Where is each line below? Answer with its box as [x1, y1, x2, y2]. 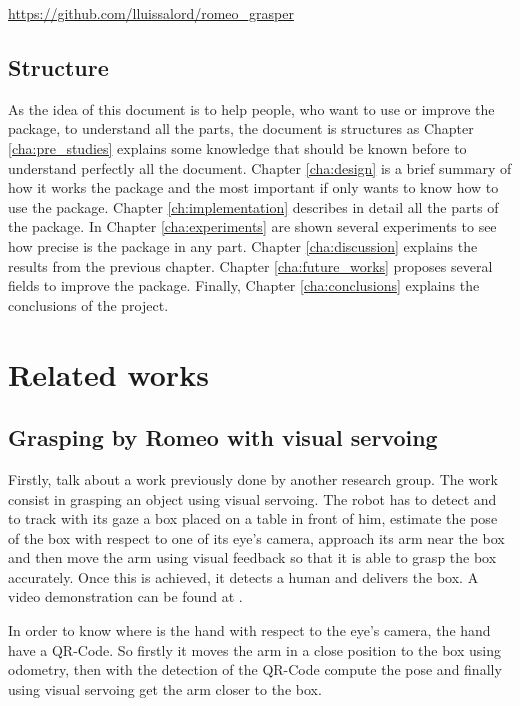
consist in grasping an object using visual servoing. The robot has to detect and [8, 488, 497, 509]
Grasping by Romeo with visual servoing [8, 422, 438, 453]
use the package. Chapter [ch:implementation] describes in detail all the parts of [8, 196, 499, 217]
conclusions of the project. [8, 294, 169, 315]
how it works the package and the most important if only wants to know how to [8, 177, 499, 198]
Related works [8, 353, 209, 394]
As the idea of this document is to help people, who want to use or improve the [8, 98, 495, 119]
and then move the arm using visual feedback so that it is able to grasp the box [8, 547, 497, 568]
